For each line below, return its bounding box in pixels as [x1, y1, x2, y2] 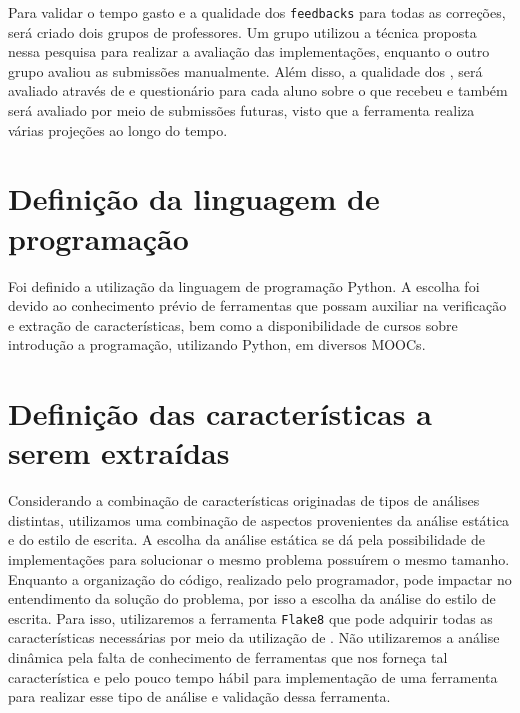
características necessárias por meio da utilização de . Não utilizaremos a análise [8, 627, 500, 648]
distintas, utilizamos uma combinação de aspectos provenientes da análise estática [8, 509, 510, 530]
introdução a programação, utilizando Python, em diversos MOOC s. [8, 334, 426, 355]
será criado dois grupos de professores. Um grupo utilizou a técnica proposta [8, 21, 477, 42]
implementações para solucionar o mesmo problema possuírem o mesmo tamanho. [8, 549, 510, 569]
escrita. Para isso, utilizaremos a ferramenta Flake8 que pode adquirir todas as [8, 607, 493, 628]
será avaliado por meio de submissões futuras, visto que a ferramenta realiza [8, 100, 475, 121]
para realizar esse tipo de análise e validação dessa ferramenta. [8, 686, 391, 707]
